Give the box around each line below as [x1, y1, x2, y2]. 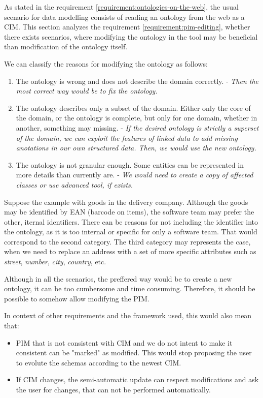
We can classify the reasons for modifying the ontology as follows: [4, 58, 208, 69]
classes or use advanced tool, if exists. [16, 179, 133, 190]
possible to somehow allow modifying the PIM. [4, 293, 149, 303]
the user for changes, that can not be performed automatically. [16, 384, 211, 394]
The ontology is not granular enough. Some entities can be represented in [16, 159, 244, 170]
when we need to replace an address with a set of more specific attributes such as [4, 246, 256, 257]
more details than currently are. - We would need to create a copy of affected [16, 169, 253, 180]
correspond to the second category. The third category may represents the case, [4, 236, 251, 247]
